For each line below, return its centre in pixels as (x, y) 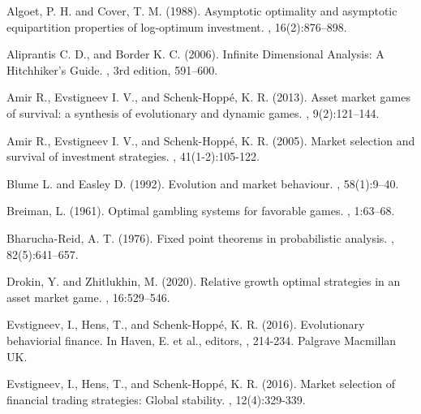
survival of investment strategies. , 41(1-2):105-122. (133, 156)
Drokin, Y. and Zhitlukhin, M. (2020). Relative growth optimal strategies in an (204, 281)
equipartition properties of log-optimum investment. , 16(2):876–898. (177, 26)
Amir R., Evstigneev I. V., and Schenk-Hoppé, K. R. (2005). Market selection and (211, 140)
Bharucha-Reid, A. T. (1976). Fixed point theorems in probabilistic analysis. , (200, 237)
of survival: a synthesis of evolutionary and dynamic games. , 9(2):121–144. (193, 112)
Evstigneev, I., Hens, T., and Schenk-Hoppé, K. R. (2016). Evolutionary (186, 324)
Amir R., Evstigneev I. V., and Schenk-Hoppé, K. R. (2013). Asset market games (208, 97)
